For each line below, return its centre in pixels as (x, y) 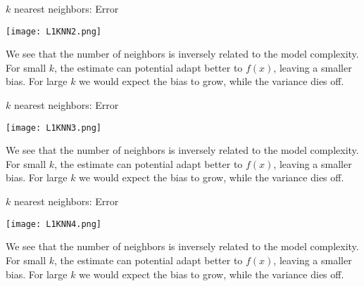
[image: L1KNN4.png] (54, 224)
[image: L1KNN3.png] (54, 128)
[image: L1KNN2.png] (54, 31)
